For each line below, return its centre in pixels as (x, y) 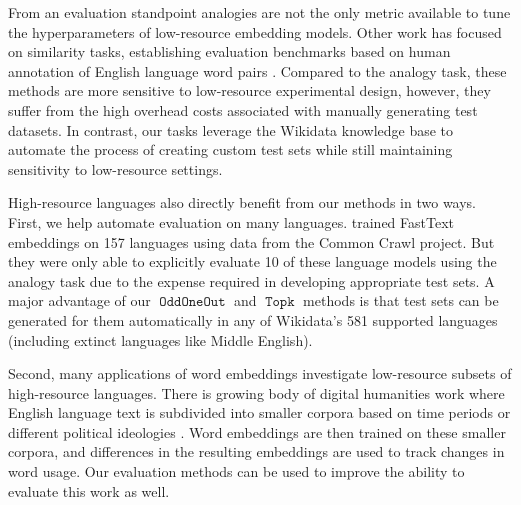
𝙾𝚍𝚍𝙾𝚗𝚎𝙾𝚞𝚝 (192, 302)
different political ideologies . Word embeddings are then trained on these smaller (257, 431)
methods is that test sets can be (401, 300)
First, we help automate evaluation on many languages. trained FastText (231, 221)
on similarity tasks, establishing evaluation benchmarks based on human (229, 51)
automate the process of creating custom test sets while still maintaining (230, 149)
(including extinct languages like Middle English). (160, 339)
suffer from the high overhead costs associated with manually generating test (243, 109)
